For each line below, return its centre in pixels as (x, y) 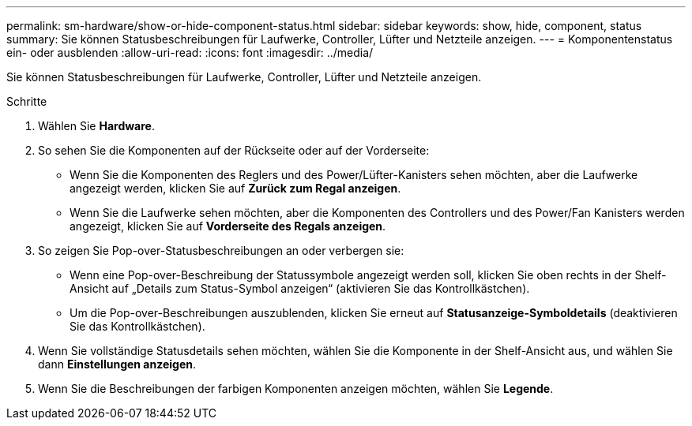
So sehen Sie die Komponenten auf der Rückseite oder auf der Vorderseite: (234, 150)
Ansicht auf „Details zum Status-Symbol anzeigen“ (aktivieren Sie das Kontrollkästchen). (300, 288)
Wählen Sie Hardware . (96, 126)
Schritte (27, 101)
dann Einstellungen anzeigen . (117, 364)
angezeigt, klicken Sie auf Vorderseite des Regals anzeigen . (228, 226)
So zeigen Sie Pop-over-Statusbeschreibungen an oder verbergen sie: (221, 250)
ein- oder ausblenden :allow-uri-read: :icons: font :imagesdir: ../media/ (190, 52)
